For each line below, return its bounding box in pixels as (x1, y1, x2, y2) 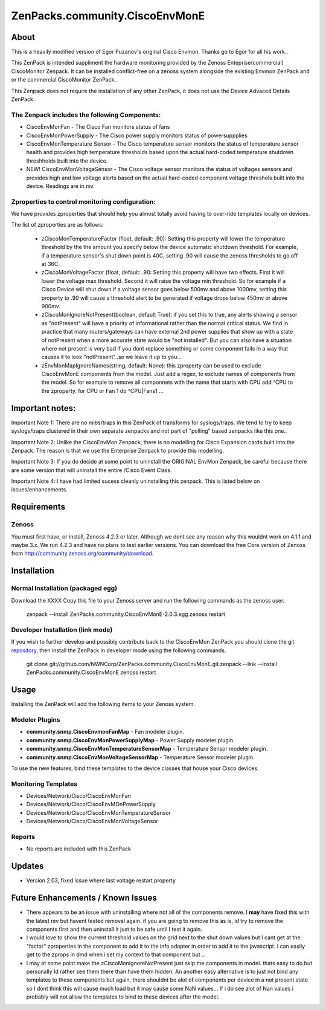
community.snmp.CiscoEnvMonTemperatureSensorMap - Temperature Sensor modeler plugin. (26, 745, 268, 753)
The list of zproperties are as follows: (11, 221, 104, 228)
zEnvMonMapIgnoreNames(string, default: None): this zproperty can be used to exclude (41, 361, 261, 369)
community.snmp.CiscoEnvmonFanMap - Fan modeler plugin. (26, 728, 184, 736)
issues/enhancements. (11, 486, 68, 493)
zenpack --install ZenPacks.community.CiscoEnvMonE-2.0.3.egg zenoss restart (26, 610, 226, 618)
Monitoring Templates (11, 780, 78, 788)
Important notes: (11, 403, 76, 413)
